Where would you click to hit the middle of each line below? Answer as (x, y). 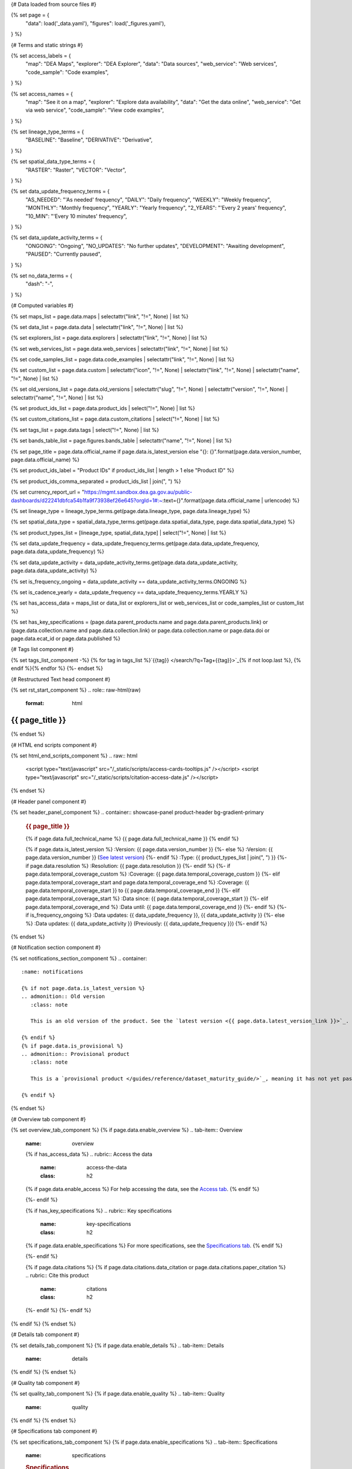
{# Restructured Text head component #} (61, 679)
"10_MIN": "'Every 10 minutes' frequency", (76, 216)
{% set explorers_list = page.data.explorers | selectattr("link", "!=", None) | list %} (109, 338)
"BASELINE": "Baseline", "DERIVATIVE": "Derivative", (89, 140)
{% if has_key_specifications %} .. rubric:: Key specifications (99, 1210)
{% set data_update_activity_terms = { (57, 237)
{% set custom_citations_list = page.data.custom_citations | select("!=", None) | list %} (115, 419)
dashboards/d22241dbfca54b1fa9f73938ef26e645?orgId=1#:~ (87, 500)
